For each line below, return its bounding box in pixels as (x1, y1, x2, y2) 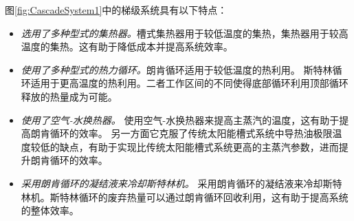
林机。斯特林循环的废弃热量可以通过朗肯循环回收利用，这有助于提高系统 (21, 189, 349, 204)
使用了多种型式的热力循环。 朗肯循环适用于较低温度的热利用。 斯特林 (21, 62, 333, 76)
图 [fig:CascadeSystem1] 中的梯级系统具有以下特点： (5, 3, 228, 17)
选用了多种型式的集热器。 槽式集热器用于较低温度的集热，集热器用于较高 (21, 25, 349, 40)
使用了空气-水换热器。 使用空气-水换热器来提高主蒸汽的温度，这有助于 (21, 112, 340, 127)
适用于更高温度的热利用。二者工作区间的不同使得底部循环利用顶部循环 (30, 76, 349, 90)
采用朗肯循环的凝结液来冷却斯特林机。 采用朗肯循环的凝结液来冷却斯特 (21, 176, 342, 190)
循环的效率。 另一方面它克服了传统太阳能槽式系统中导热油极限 (49, 126, 333, 140)
